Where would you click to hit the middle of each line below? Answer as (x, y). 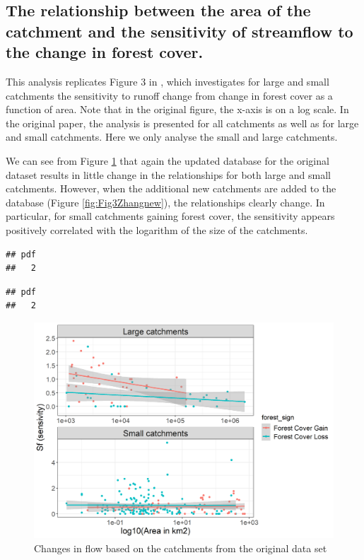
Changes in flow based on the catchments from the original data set (181, 548)
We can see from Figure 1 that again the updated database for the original (168, 160)
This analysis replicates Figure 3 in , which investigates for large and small (168, 81)
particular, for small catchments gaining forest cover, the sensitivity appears (170, 216)
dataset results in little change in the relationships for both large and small (168, 174)
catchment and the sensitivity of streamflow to (180, 31)
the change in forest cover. (105, 52)
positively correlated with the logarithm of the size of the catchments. (157, 229)
